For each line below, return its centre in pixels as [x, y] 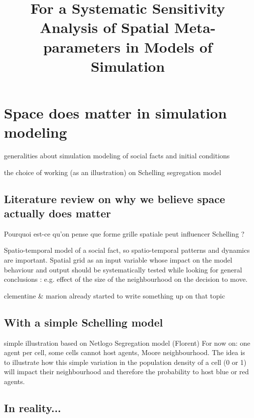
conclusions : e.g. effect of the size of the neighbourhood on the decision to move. [126, 279]
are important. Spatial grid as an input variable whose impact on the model [118, 260]
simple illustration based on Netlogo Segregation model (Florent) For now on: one [127, 343]
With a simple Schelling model [84, 322]
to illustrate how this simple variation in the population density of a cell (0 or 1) [125, 362]
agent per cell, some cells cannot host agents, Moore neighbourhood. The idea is [125, 352]
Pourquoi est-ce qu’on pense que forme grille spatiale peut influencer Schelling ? [124, 233]
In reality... [33, 407]
